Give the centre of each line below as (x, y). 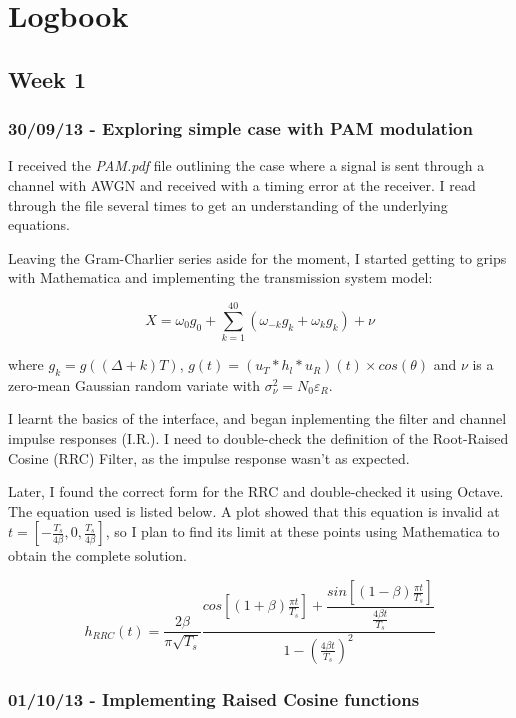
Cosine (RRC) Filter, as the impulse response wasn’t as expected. (209, 457)
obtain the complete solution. (97, 555)
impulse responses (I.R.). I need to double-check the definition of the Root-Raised (258, 438)
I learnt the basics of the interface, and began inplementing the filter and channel (257, 418)
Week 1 (47, 78)
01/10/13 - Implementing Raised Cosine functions (214, 698)
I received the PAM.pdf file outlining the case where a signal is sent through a (246, 165)
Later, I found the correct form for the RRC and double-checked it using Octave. (256, 491)
